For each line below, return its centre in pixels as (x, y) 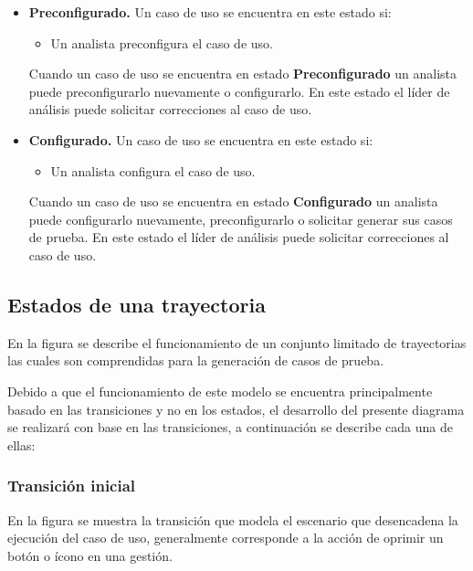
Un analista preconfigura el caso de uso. (162, 42)
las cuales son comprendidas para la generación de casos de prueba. (196, 360)
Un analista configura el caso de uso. (153, 170)
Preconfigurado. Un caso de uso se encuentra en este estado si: (210, 12)
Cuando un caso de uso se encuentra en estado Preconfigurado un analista (243, 74)
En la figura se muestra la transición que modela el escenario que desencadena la (233, 519)
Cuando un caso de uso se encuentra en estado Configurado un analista (233, 201)
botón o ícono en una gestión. (90, 555)
